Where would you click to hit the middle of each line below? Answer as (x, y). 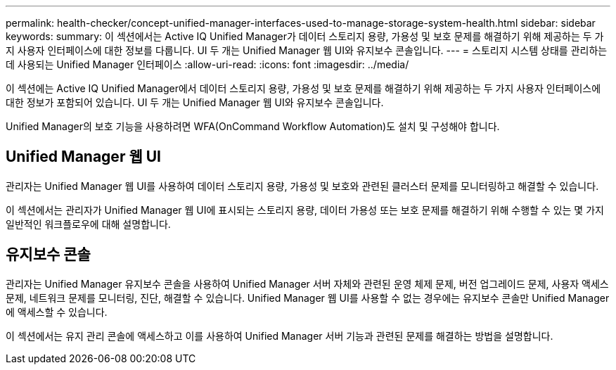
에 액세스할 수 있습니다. (57, 312)
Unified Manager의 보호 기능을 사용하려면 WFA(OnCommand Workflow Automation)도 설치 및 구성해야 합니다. (253, 126)
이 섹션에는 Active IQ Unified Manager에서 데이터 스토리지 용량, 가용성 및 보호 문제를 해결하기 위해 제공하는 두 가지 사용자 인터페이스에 (303, 88)
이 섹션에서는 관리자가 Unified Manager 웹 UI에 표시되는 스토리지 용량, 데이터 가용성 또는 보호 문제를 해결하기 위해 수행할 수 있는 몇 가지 (305, 210)
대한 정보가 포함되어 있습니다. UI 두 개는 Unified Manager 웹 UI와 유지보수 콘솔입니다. (195, 102)
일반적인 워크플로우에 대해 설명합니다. (88, 224)
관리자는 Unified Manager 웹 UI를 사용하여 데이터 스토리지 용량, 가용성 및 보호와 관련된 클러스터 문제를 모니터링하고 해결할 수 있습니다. (302, 186)
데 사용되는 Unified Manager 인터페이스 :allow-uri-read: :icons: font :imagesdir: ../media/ (207, 64)
